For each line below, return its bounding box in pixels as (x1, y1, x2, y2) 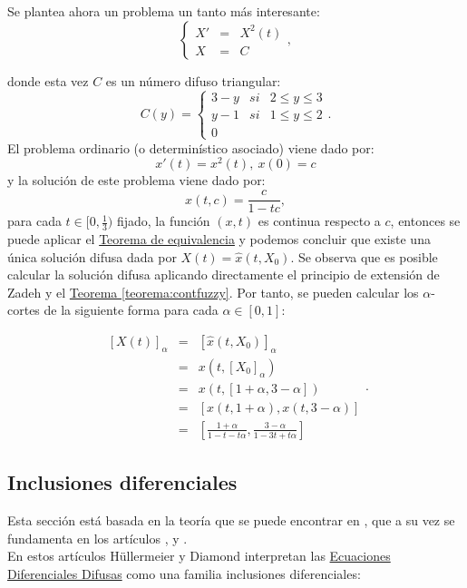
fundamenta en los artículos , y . (7, 528, 188, 547)
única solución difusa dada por (7, 247, 177, 266)
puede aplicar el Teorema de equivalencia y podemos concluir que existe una (7, 229, 431, 248)
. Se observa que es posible (290, 247, 438, 266)
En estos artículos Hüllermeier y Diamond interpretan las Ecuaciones (7, 546, 391, 565)
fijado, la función (116, 211, 210, 230)
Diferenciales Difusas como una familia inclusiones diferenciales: (7, 563, 361, 583)
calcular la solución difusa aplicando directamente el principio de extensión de (7, 265, 440, 284)
